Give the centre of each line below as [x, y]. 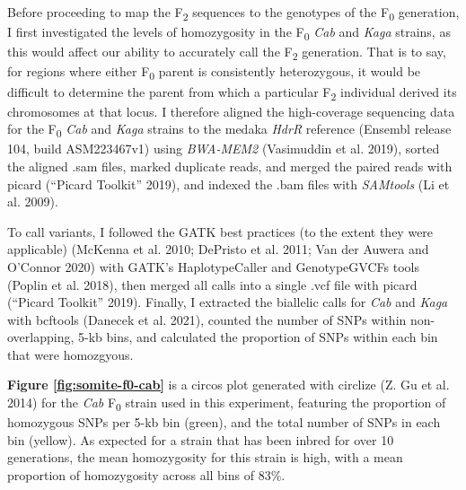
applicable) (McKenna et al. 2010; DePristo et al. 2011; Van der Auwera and [218, 249]
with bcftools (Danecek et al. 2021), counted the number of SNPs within [207, 319]
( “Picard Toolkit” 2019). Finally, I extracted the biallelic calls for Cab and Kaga [228, 302]
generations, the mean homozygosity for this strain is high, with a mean [205, 457]
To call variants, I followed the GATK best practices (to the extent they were [220, 231]
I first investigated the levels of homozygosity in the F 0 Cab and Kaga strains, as [229, 33]
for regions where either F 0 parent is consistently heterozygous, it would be [214, 73]
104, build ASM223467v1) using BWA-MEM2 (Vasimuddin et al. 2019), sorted [224, 149]
